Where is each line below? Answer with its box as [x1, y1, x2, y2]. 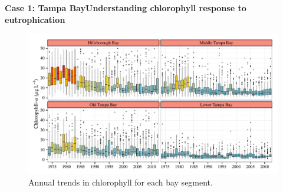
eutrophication [5, 13, 65, 25]
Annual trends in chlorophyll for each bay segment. [28, 176, 213, 188]
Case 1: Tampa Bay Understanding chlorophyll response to [5, 2, 246, 14]
